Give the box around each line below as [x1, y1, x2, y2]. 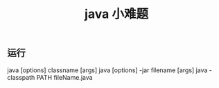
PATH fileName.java [36, 73, 93, 81]
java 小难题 [84, 6, 149, 22]
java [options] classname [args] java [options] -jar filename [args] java [7, 66, 208, 74]
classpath [7, 73, 35, 81]
